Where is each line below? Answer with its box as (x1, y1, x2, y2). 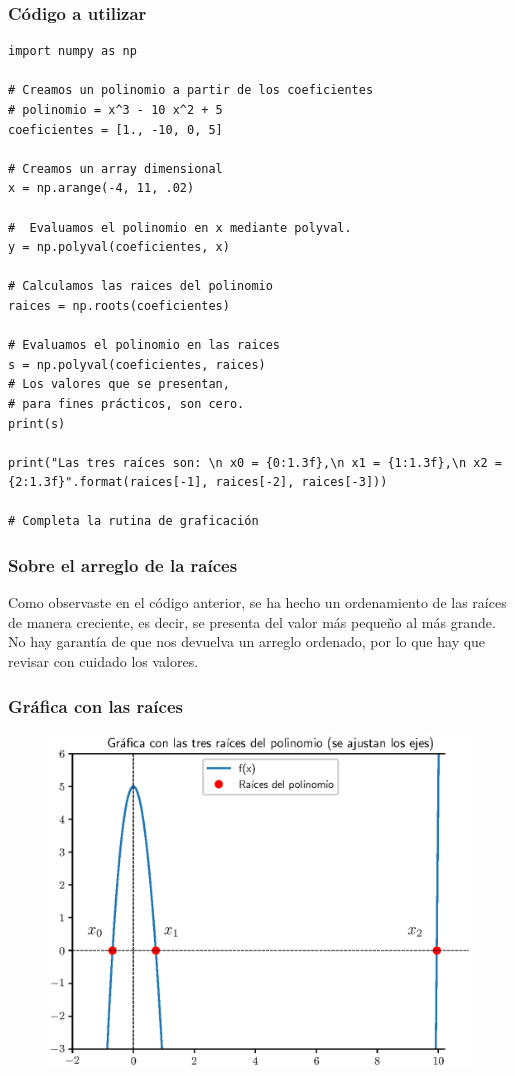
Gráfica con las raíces (8, 693, 183, 718)
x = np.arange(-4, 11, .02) (8, 181, 195, 196)
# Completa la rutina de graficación (8, 514, 259, 529)
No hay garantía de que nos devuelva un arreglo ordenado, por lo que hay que (8, 631, 486, 652)
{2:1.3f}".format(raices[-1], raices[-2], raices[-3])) (8, 475, 388, 490)
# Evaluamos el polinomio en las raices (8, 338, 281, 353)
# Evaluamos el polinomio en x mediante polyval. (8, 220, 352, 235)
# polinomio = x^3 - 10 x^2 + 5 (8, 103, 223, 117)
